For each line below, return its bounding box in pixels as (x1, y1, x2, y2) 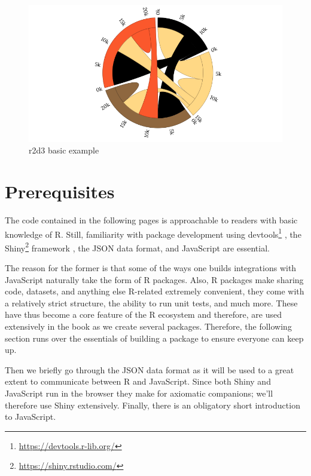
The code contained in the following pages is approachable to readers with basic (5, 213, 298, 226)
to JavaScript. (5, 410, 56, 423)
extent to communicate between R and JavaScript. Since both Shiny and (5, 375, 271, 388)
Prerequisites (5, 179, 115, 203)
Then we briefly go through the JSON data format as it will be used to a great (5, 363, 294, 376)
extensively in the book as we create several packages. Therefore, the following (5, 320, 292, 332)
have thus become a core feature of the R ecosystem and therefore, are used (5, 308, 282, 321)
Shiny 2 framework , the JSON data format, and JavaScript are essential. (5, 239, 270, 254)
